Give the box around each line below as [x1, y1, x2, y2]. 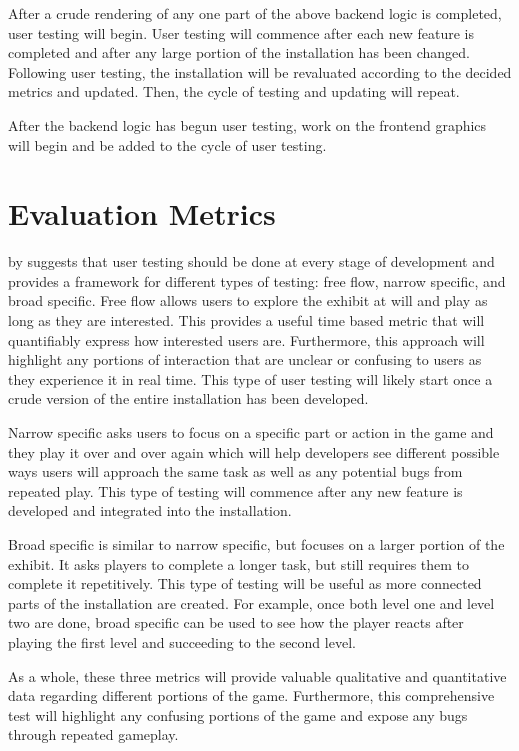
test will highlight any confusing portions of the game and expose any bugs [8, 704, 468, 725]
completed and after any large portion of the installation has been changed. [8, 42, 470, 63]
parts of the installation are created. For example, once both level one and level [8, 592, 495, 613]
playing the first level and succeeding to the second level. [8, 631, 356, 652]
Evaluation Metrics [8, 193, 276, 234]
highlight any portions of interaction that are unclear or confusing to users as [8, 349, 482, 370]
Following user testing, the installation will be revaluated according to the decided [8, 61, 512, 82]
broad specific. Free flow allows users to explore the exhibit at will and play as [8, 290, 488, 311]
